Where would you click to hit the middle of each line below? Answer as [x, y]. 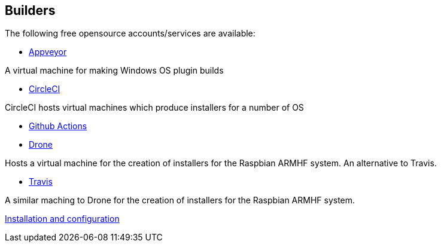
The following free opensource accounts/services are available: [130, 33]
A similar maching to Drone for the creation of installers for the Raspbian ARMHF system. [180, 200]
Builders [30, 10]
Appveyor [48, 52]
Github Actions [58, 126]
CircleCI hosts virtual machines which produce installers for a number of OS [154, 108]
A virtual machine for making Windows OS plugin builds [114, 71]
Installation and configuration [62, 219]
